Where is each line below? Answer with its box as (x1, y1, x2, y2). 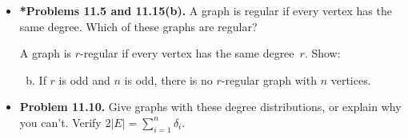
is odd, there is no (124, 71, 213, 88)
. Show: (304, 45, 341, 62)
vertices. (330, 71, 371, 88)
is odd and (58, 71, 110, 88)
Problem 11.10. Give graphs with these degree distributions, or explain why (19, 98, 402, 115)
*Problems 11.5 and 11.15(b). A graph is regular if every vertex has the (19, 2, 392, 18)
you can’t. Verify (19, 113, 102, 130)
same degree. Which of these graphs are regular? (19, 18, 258, 34)
